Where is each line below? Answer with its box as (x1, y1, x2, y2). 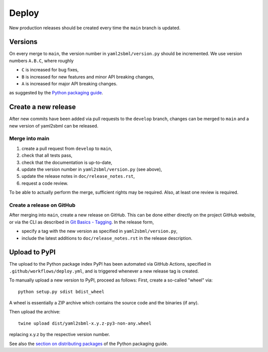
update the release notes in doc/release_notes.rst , (21, 173, 135, 179)
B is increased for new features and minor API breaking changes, (21, 73, 154, 79)
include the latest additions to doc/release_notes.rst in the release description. (21, 235, 193, 241)
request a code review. (21, 180, 68, 186)
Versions (9, 38, 38, 46)
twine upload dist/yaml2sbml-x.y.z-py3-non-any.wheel (18, 320, 151, 326)
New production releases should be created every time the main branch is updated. (9, 25, 181, 31)
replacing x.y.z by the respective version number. (9, 332, 110, 338)
